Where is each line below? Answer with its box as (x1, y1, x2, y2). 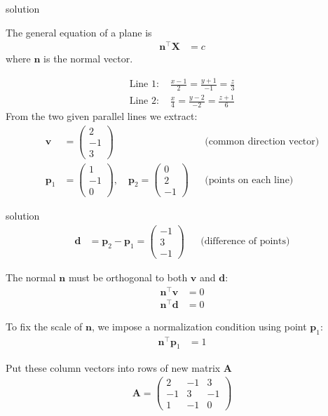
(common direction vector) (205, 137, 320, 147)
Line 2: (129, 96, 159, 107)
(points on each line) (205, 175, 294, 185)
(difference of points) (200, 236, 290, 247)
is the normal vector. (43, 51, 133, 66)
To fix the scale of (6, 318, 83, 333)
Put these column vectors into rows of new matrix (6, 360, 221, 375)
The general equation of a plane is (6, 25, 152, 39)
